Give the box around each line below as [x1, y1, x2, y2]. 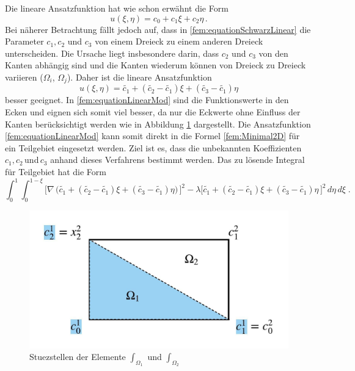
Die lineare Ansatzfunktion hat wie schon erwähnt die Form [5, 2, 229, 14]
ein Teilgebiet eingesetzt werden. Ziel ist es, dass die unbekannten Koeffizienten [5, 141, 302, 154]
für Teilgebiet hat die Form [5, 165, 106, 178]
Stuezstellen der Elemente [29, 350, 126, 363]
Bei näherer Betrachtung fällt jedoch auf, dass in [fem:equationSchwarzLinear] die [5, 23, 311, 35]
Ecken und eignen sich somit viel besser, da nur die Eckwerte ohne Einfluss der [5, 106, 301, 118]
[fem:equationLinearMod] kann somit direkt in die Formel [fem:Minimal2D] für [5, 129, 300, 142]
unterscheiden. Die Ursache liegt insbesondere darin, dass [5, 46, 219, 59]
